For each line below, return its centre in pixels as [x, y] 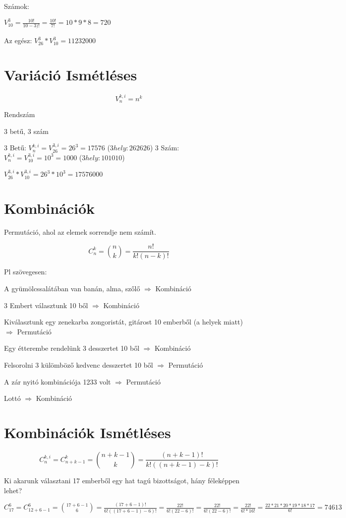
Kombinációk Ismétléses [87, 432]
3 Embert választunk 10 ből [46, 305]
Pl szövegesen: [26, 272]
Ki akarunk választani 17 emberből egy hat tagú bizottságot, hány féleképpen [122, 480]
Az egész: [18, 40]
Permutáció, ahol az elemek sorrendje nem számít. [80, 231]
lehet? [13, 490]
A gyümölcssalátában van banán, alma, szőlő [72, 289]
